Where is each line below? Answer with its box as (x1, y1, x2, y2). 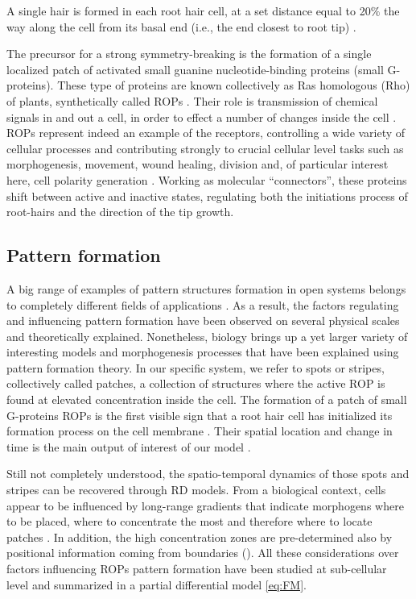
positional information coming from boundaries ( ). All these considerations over (6, 544, 399, 561)
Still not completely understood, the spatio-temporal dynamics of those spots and (6, 465, 410, 482)
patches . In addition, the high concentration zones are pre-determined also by (6, 528, 393, 545)
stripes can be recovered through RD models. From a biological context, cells (6, 481, 386, 498)
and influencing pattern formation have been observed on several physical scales (6, 312, 400, 329)
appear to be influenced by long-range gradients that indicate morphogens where (6, 497, 404, 514)
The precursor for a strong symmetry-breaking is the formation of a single (6, 45, 372, 62)
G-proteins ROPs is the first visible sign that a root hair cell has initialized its (6, 406, 393, 423)
